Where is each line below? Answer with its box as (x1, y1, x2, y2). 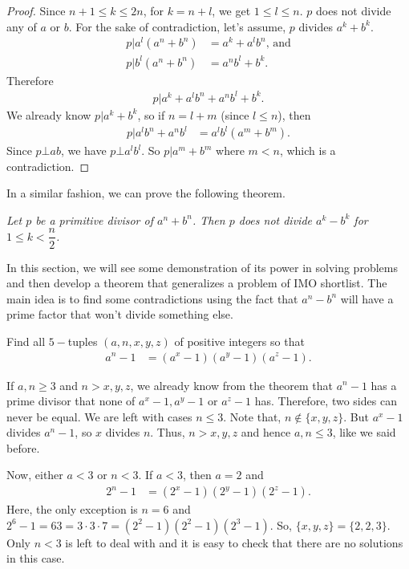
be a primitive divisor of (35, 211, 153, 228)
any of (6, 18, 37, 35)
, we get (212, 2, 251, 18)
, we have (60, 142, 107, 159)
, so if (137, 106, 165, 123)
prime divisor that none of (6, 392, 136, 409)
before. (6, 439, 40, 456)
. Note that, (223, 408, 281, 425)
